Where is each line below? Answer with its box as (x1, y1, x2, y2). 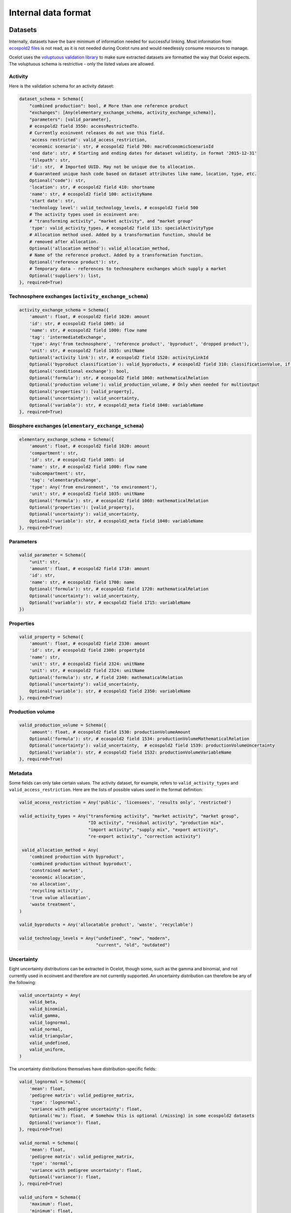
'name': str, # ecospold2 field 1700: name (29, 579, 134, 585)
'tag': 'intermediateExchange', (29, 334, 107, 340)
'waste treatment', (29, 902, 76, 907)
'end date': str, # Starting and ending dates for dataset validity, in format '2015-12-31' (29, 150, 257, 156)
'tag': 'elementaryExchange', (29, 477, 101, 483)
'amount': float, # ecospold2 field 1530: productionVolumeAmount (29, 729, 191, 735)
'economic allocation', (29, 874, 86, 880)
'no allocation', (29, 881, 71, 886)
